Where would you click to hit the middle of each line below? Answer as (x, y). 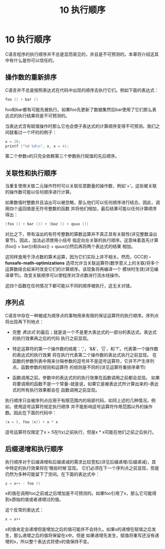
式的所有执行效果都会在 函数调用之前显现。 (56, 390)
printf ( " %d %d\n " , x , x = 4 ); (37, 146)
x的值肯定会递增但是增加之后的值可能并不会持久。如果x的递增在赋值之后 (79, 529)
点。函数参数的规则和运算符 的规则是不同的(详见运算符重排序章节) (79, 367)
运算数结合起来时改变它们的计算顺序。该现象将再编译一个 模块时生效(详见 (80, 269)
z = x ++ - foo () (23, 483)
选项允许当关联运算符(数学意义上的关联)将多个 (112, 263)
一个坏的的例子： (39, 132)
